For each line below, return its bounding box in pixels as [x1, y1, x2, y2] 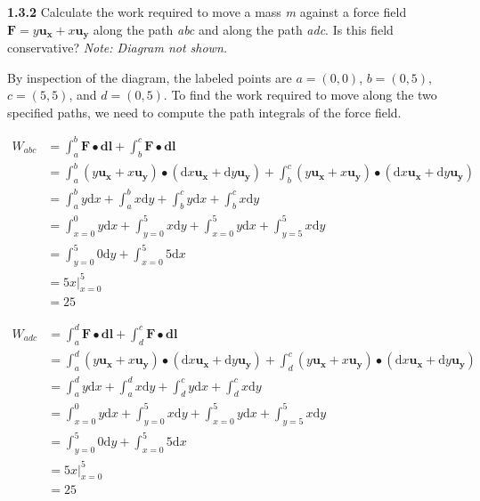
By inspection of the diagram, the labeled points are [7, 68, 292, 86]
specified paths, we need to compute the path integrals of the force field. [7, 102, 402, 121]
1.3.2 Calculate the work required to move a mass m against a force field [7, 3, 407, 20]
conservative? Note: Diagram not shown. [7, 38, 228, 57]
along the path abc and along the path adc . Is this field [93, 20, 394, 38]
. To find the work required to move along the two [163, 85, 437, 104]
